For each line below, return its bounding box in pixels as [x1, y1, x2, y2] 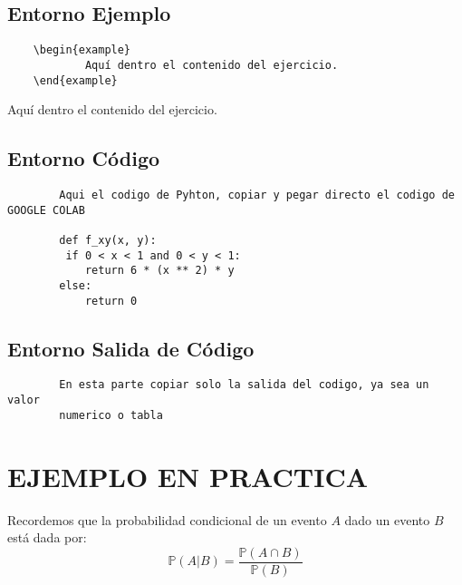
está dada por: [7, 528, 87, 547]
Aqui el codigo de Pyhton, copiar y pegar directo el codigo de [59, 188, 455, 201]
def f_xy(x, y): [59, 233, 157, 247]
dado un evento [344, 510, 430, 529]
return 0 [84, 294, 138, 307]
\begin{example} [33, 44, 131, 57]
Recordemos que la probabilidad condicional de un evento [7, 510, 327, 529]
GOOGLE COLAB [7, 203, 85, 217]
